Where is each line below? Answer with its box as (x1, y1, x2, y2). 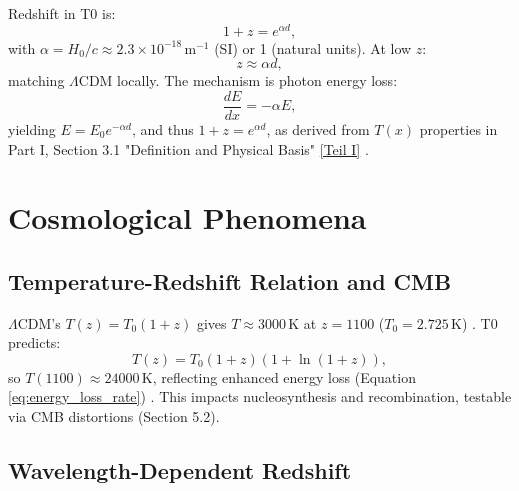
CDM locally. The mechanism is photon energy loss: (78, 70, 398, 91)
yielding (8, 118, 56, 139)
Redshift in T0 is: (8, 3, 116, 23)
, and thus (131, 118, 194, 139)
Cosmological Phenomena (8, 197, 367, 238)
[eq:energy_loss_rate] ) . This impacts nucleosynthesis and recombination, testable (8, 386, 512, 407)
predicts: (8, 332, 61, 353)
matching (8, 70, 65, 91)
